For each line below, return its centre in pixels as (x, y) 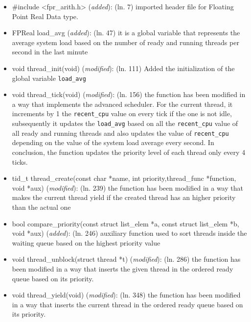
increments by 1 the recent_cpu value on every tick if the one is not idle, (122, 113)
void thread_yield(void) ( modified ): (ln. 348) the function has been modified (126, 295)
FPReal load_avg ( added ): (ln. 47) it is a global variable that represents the (126, 33)
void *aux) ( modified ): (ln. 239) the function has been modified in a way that (127, 187)
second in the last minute (50, 52)
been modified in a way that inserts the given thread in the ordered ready (123, 268)
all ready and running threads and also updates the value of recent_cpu (120, 133)
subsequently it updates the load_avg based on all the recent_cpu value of (125, 123)
